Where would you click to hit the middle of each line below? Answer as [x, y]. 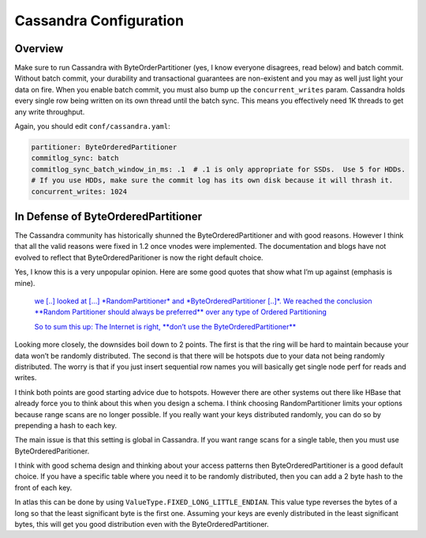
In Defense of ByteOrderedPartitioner [108, 216]
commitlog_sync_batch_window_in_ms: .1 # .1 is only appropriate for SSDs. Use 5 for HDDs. [219, 169]
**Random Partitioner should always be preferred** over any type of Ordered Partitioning [181, 312]
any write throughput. [50, 111]
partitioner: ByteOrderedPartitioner [104, 147]
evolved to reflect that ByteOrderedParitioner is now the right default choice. [139, 258]
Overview [39, 49]
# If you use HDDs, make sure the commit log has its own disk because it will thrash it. [212, 181]
